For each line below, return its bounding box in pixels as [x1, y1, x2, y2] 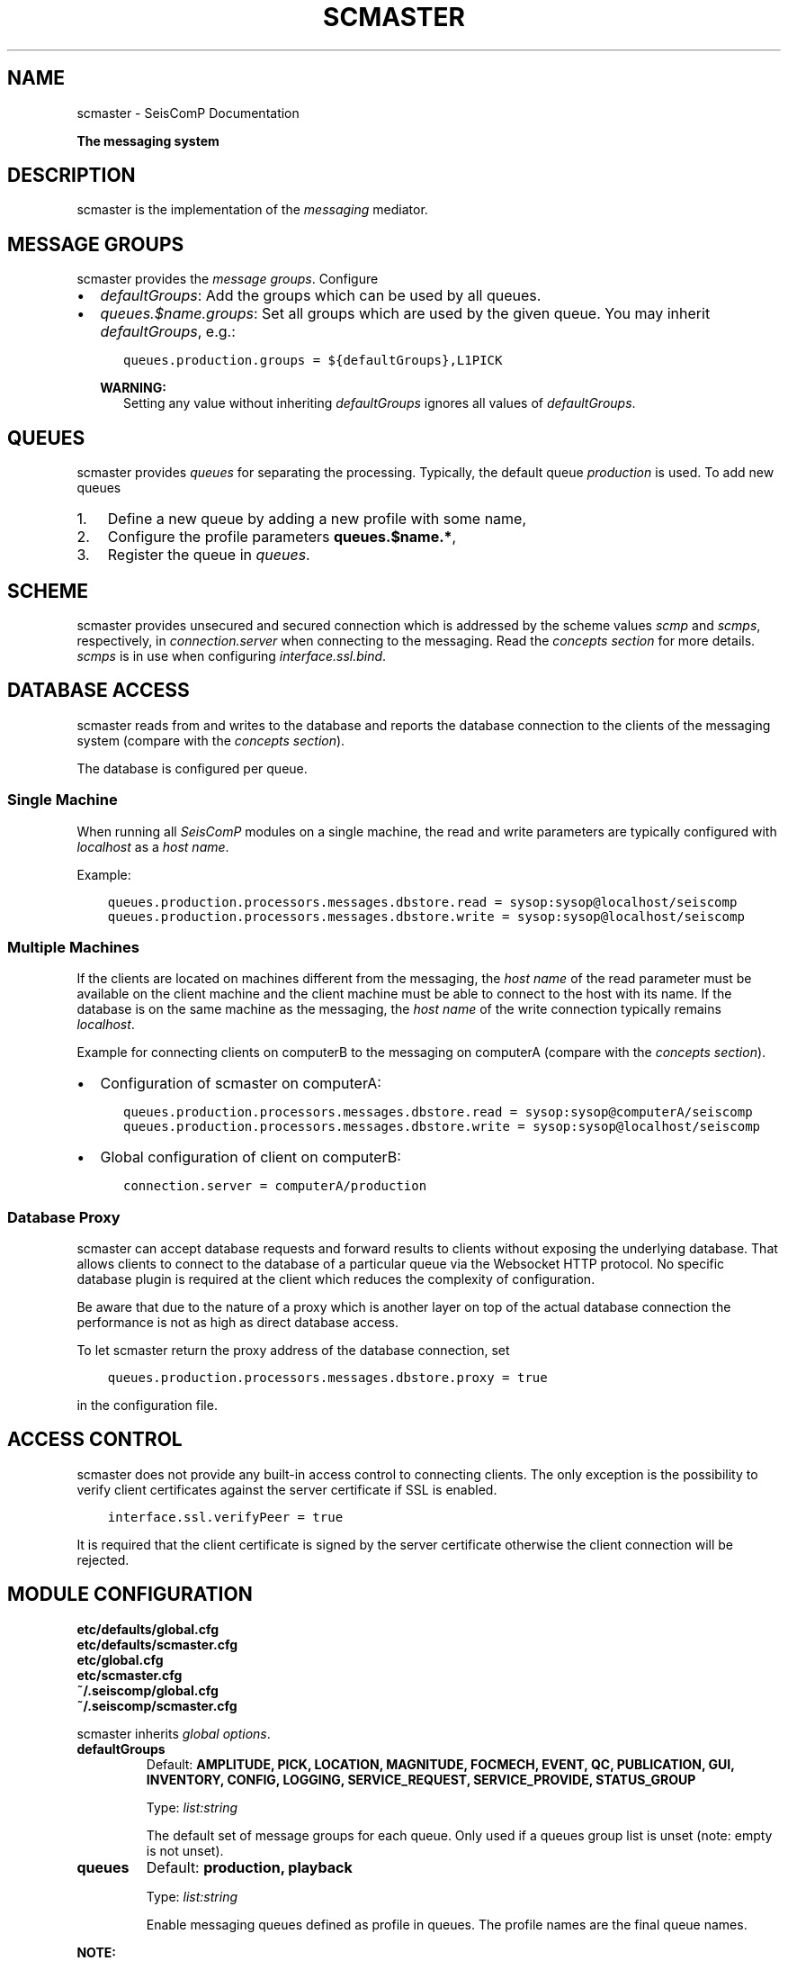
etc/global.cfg [76, 1651, 164, 1667]
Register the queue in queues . [107, 546, 310, 565]
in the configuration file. [76, 1397, 218, 1414]
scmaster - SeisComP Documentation [76, 104, 300, 121]
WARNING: [100, 380, 166, 396]
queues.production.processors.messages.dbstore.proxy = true [107, 1370, 548, 1386]
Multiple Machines [7, 937, 139, 956]
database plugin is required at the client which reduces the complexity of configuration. [76, 1271, 595, 1288]
